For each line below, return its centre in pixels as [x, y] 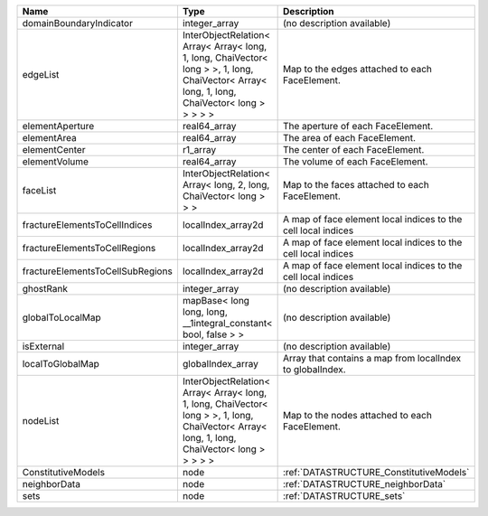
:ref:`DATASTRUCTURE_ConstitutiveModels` [376, 472]
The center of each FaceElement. [353, 150]
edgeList [41, 75]
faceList [39, 190]
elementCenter [54, 150]
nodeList [41, 421]
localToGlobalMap [61, 364]
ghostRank [45, 289]
